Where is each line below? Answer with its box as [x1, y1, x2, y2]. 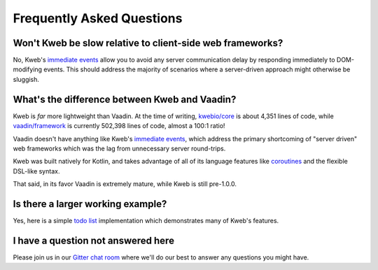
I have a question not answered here [13, 234, 175, 246]
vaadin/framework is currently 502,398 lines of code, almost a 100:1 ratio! [13, 122, 225, 130]
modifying [13, 65, 42, 73]
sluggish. [13, 75, 40, 83]
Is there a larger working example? [13, 198, 167, 210]
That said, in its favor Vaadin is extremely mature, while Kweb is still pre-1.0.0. [13, 180, 237, 188]
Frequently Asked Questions [13, 10, 183, 26]
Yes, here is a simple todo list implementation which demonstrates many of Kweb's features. [13, 217, 279, 225]
